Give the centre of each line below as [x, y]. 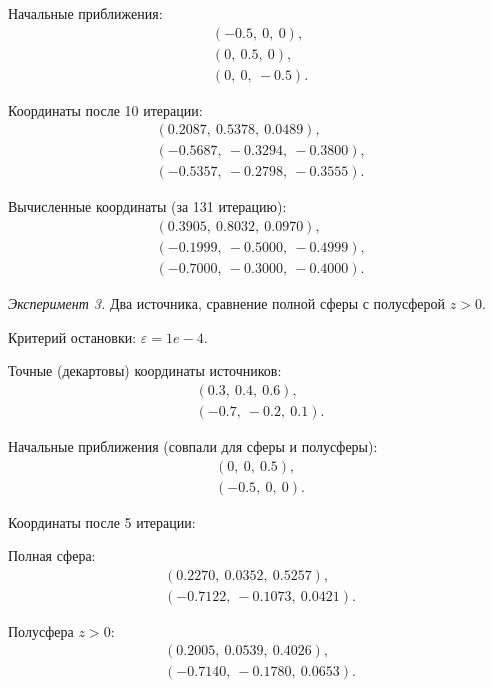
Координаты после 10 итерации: [105, 109]
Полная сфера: [52, 555]
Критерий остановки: [72, 336]
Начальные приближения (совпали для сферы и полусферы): [193, 445]
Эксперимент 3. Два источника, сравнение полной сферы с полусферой [227, 303]
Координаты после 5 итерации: [102, 521]
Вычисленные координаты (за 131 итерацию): [147, 206]
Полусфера [41, 630]
